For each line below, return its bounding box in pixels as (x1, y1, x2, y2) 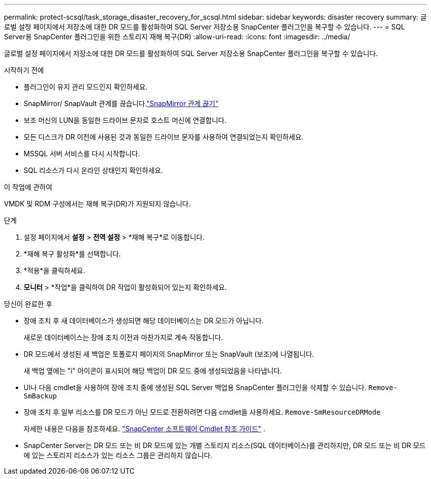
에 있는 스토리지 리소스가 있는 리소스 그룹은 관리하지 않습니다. (24, 451, 213, 459)
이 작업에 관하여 (4, 183, 53, 191)
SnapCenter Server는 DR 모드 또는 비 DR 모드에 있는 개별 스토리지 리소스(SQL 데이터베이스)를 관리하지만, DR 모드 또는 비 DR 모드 (24, 441, 426, 450)
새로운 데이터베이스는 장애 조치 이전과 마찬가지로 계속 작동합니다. (24, 333, 223, 341)
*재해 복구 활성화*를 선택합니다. (24, 250, 121, 258)
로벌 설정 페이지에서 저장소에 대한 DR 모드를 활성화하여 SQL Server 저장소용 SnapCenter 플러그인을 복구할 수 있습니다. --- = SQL (4, 23, 405, 31)
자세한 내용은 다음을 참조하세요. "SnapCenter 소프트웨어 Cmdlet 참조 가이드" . (24, 424, 266, 433)
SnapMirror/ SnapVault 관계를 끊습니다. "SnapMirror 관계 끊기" (24, 99, 218, 108)
